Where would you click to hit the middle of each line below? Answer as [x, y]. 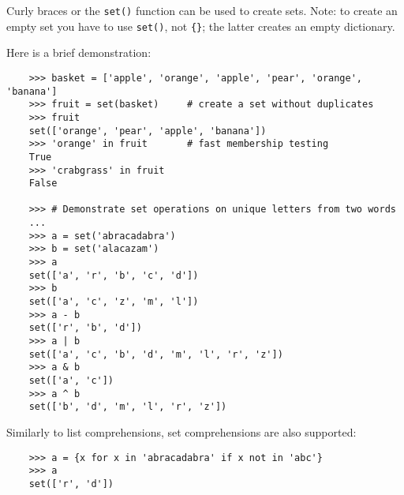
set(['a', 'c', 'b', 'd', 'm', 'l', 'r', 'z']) [156, 354]
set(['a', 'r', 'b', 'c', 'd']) [114, 275]
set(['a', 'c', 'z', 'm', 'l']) [114, 302]
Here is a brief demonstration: [79, 52]
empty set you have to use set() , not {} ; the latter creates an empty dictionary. [201, 26]
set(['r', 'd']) [71, 484]
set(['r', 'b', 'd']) [85, 328]
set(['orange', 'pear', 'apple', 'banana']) [148, 131]
